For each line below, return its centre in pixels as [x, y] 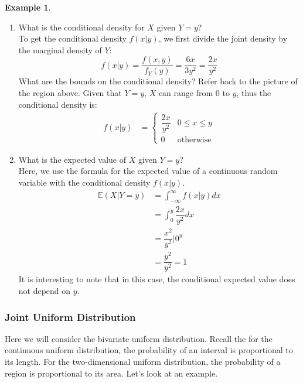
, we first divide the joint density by [223, 38]
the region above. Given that [70, 93]
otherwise [194, 140]
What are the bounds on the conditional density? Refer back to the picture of [158, 81]
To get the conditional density [72, 38]
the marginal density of [60, 49]
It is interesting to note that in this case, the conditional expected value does [157, 279]
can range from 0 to [194, 93]
